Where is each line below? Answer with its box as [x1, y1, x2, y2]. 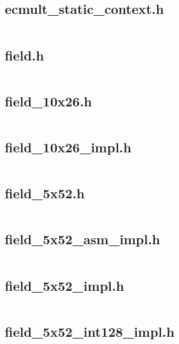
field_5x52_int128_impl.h [5, 322, 175, 340]
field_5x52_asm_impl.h [5, 230, 160, 248]
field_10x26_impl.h [5, 138, 132, 156]
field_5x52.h [5, 184, 85, 203]
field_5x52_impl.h [5, 276, 125, 294]
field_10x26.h [5, 91, 93, 110]
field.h [5, 45, 44, 64]
